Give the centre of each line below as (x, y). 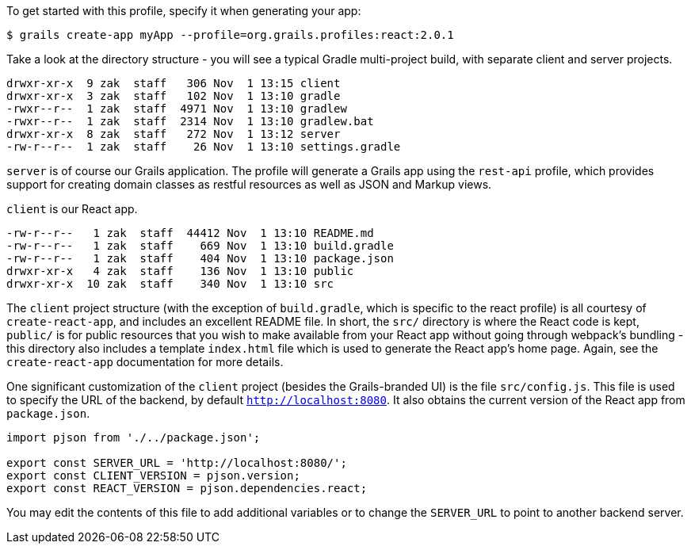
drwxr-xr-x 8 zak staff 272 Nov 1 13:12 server (174, 134)
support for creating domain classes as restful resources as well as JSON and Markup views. (249, 184)
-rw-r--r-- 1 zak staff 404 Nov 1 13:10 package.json (200, 258)
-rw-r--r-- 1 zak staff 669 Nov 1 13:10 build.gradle (200, 246)
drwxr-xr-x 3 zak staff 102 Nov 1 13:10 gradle (174, 96)
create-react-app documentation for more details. (145, 362)
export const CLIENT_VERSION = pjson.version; (153, 476)
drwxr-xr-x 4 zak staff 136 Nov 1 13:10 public (180, 271)
